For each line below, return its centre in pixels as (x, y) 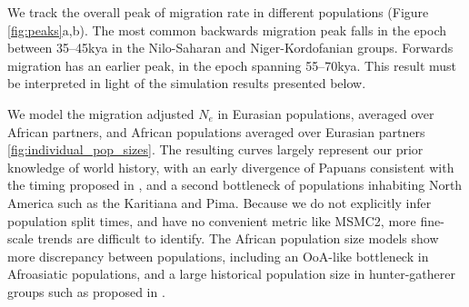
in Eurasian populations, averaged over (326, 113)
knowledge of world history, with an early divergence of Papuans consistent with (231, 167)
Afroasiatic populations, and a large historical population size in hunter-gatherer (231, 274)
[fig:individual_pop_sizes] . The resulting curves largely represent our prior (215, 149)
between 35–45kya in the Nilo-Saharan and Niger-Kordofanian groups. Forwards (230, 48)
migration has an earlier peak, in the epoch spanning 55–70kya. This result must (232, 65)
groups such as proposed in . (86, 291)
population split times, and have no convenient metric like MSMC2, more (212, 220)
